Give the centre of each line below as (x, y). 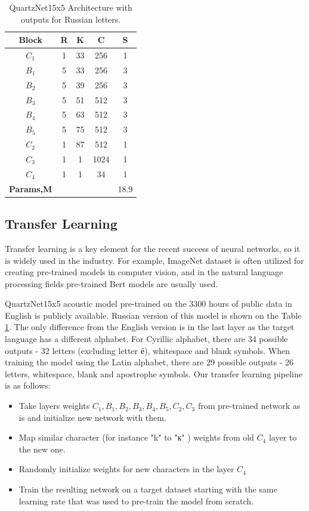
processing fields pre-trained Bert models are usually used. (112, 283)
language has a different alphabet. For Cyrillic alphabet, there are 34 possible (146, 339)
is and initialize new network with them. (92, 417)
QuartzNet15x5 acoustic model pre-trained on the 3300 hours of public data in (149, 304)
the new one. (42, 449)
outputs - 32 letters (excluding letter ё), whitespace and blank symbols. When (148, 350)
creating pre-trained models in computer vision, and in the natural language (144, 272)
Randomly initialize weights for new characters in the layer (126, 469)
